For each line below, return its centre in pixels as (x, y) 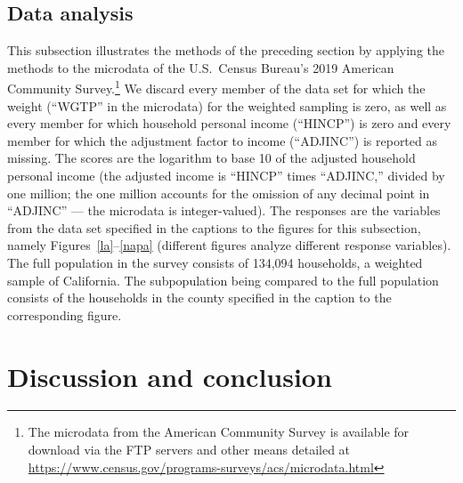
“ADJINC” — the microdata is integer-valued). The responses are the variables (224, 210)
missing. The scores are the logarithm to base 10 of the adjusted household (211, 158)
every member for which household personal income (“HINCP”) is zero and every (229, 123)
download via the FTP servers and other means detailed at (189, 450)
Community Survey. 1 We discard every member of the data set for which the (216, 87)
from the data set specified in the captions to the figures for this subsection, (214, 227)
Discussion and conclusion (170, 376)
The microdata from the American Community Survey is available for (219, 432)
